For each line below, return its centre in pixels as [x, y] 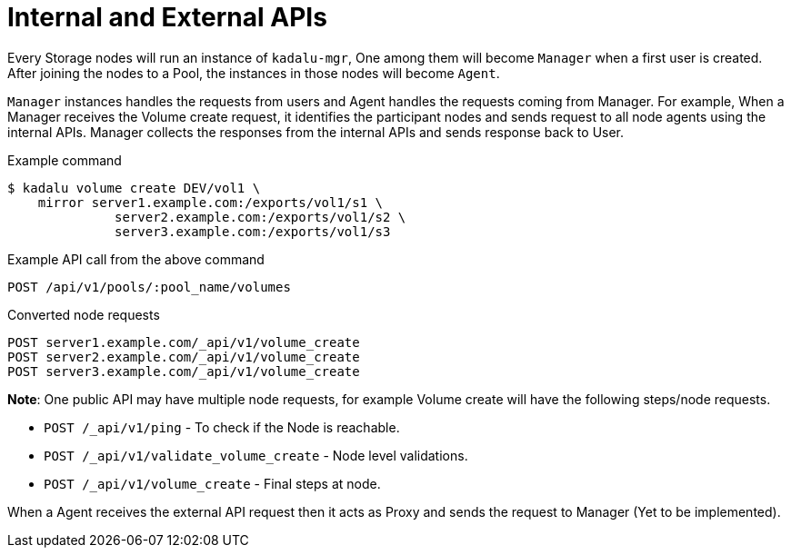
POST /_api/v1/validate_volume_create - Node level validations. [256, 455]
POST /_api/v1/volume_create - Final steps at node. [212, 483]
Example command [65, 160]
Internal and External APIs [167, 17]
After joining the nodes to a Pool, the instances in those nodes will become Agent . [254, 73]
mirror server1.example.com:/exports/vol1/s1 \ [210, 202]
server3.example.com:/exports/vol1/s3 [253, 231]
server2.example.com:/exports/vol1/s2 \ [260, 217]
